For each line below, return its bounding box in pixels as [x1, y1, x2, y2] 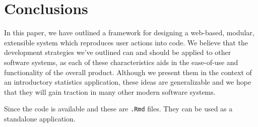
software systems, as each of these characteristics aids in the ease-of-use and [4, 56, 238, 67]
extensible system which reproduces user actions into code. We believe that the [4, 37, 248, 47]
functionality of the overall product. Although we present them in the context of [4, 67, 252, 77]
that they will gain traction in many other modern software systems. [4, 86, 216, 97]
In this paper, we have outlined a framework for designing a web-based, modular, [4, 27, 254, 38]
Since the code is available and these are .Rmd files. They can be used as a [4, 103, 233, 114]
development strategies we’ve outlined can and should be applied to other [4, 47, 231, 57]
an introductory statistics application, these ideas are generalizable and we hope [4, 77, 251, 87]
